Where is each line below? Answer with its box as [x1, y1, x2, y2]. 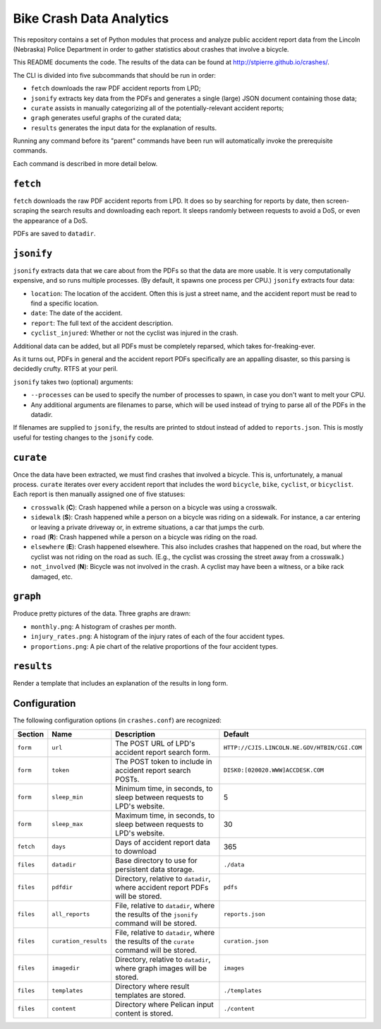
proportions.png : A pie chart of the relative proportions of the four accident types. [30, 642, 278, 650]
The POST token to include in [115, 756, 212, 766]
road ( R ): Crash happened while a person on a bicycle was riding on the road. [30, 532, 258, 541]
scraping [13, 206, 39, 215]
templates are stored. [115, 990, 186, 1000]
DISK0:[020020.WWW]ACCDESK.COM [223, 767, 325, 774]
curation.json [223, 937, 269, 945]
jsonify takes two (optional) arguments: [13, 377, 133, 386]
